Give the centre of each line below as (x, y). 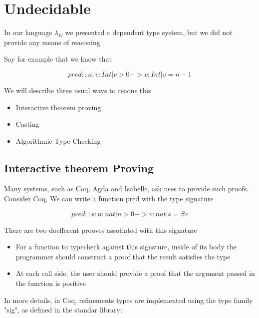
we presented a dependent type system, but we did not (149, 32)
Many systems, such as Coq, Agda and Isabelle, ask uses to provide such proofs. (127, 189)
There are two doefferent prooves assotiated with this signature (101, 230)
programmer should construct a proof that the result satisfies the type (123, 256)
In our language (28, 32)
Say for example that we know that (58, 59)
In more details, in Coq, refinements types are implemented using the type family (129, 300)
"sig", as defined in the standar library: (63, 310)
